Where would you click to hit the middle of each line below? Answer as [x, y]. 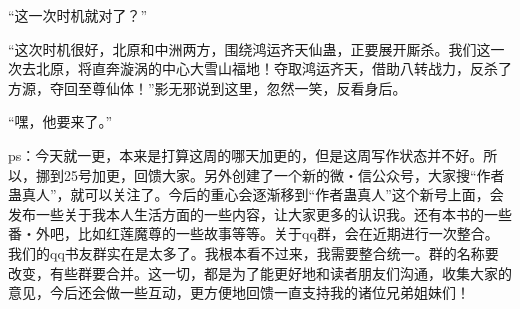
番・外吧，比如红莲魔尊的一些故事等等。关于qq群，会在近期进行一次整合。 [253, 233]
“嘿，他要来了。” [60, 121]
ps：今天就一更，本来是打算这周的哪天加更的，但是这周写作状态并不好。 [246, 154]
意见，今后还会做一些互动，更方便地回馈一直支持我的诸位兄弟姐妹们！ [239, 292]
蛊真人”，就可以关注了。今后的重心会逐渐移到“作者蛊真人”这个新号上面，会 [256, 194]
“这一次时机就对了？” [78, 15]
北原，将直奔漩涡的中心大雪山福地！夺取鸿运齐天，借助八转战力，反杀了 [273, 68]
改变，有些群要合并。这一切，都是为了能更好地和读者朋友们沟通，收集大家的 [260, 272]
